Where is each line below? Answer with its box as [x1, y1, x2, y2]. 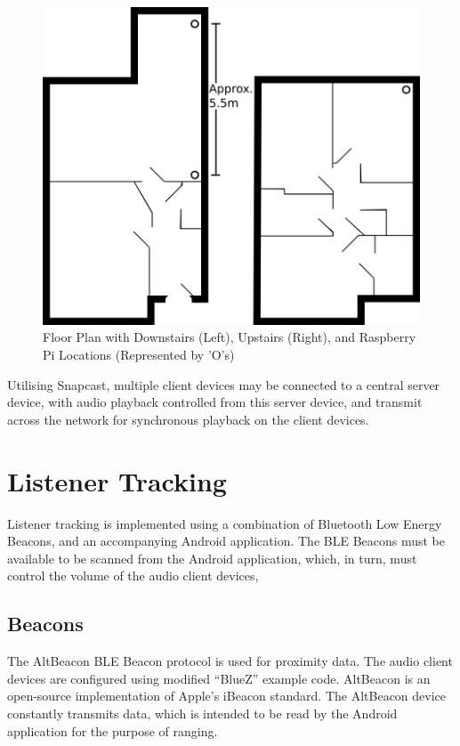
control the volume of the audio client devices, [7, 566, 259, 585]
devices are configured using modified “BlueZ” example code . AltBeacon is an [7, 669, 431, 687]
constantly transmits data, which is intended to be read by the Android [7, 703, 398, 722]
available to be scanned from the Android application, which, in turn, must [7, 548, 417, 567]
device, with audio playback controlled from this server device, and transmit [7, 393, 423, 411]
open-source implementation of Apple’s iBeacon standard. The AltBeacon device [7, 686, 447, 705]
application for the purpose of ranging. [7, 721, 218, 740]
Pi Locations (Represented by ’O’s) [43, 345, 235, 364]
